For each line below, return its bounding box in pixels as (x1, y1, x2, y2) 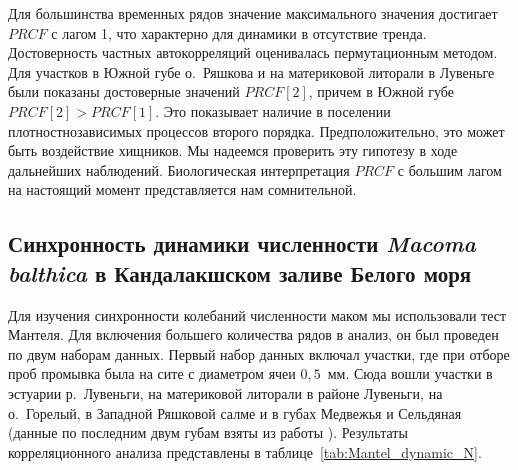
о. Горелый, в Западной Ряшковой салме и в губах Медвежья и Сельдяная (8, 402, 462, 423)
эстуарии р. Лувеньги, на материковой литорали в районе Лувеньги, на (8, 382, 443, 403)
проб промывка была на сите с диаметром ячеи (8, 363, 296, 384)
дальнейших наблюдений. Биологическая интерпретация (8, 159, 350, 180)
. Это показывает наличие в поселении (155, 100, 391, 121)
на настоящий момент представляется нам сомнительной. (8, 179, 357, 200)
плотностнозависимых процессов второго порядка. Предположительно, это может (8, 120, 505, 141)
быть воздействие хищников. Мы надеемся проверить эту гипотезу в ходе (8, 140, 458, 161)
